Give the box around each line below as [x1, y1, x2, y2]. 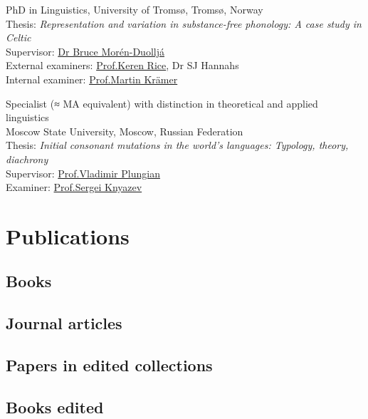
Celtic [6, 30, 31, 45]
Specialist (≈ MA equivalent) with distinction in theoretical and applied [6, 95, 318, 110]
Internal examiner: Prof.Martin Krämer [6, 71, 178, 86]
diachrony [6, 151, 48, 166]
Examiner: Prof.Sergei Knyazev [6, 180, 142, 195]
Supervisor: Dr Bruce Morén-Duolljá [6, 43, 164, 58]
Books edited [6, 395, 104, 418]
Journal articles [6, 312, 122, 334]
